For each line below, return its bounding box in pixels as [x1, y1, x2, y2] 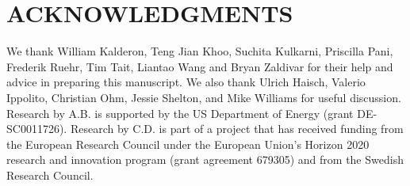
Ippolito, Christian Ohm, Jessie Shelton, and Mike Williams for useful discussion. [6, 89, 401, 105]
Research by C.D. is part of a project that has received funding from [70, 120, 404, 137]
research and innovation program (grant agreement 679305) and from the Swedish [6, 151, 404, 168]
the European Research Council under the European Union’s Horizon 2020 [6, 135, 370, 152]
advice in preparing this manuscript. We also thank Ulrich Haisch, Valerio [6, 74, 366, 90]
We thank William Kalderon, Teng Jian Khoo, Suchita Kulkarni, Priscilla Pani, [6, 43, 393, 59]
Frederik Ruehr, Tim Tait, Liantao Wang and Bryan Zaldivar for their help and [6, 58, 393, 74]
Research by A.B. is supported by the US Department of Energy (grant [6, 104, 354, 121]
